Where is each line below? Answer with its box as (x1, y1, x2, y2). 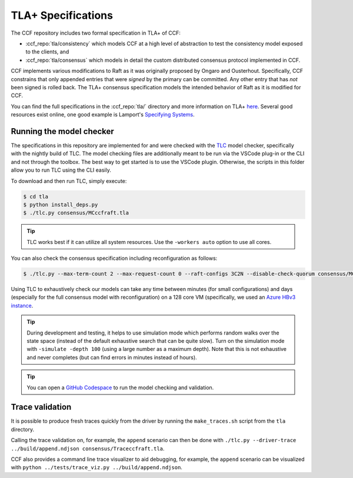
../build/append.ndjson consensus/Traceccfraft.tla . (11, 444, 165, 452)
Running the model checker (11, 126, 114, 136)
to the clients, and (25, 48, 69, 55)
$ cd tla (23, 193, 49, 200)
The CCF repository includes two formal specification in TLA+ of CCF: (11, 29, 181, 36)
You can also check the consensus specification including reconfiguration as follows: (11, 255, 218, 262)
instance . (11, 302, 34, 309)
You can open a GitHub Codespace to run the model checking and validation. (26, 384, 214, 391)
